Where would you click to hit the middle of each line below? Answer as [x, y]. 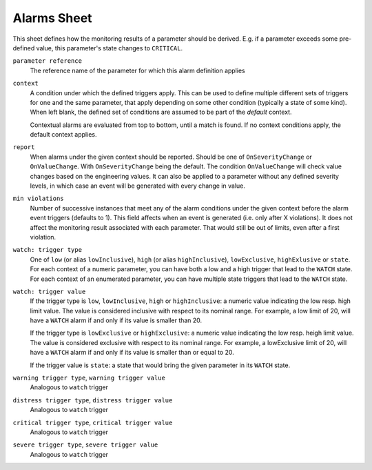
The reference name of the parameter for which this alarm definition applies [138, 70]
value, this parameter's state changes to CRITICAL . [110, 48]
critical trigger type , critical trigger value [93, 422]
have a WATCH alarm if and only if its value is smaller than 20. [116, 320]
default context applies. [63, 135]
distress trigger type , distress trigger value [93, 400]
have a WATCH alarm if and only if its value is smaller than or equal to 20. [132, 353]
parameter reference [48, 61]
